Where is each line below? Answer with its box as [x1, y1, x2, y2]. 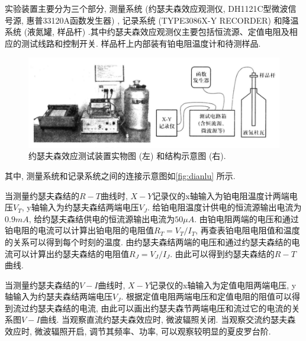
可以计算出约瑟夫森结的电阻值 [12, 247, 129, 259]
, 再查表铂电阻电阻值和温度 [195, 224, 300, 236]
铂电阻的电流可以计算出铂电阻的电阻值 [5, 224, 154, 236]
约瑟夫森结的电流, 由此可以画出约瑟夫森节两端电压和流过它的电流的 [29, 301, 292, 314]
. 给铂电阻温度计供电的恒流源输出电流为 [147, 201, 302, 213]
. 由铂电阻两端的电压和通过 [194, 212, 299, 225]
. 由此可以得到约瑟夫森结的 [170, 247, 275, 259]
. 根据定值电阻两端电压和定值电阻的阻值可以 [121, 290, 292, 303]
